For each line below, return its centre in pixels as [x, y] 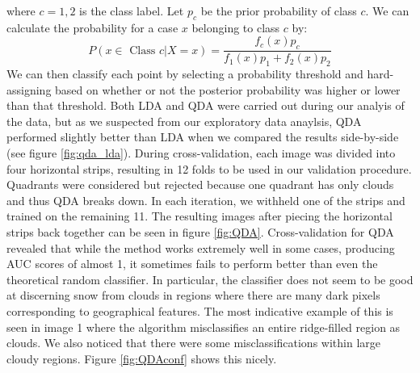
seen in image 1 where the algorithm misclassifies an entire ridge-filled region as [204, 327]
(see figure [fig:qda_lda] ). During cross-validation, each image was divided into [201, 152]
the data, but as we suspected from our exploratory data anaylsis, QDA [184, 121]
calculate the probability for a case [92, 27]
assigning [29, 89]
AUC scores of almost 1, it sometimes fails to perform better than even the [192, 264]
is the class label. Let [132, 10]
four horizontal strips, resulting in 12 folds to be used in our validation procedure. [209, 168]
